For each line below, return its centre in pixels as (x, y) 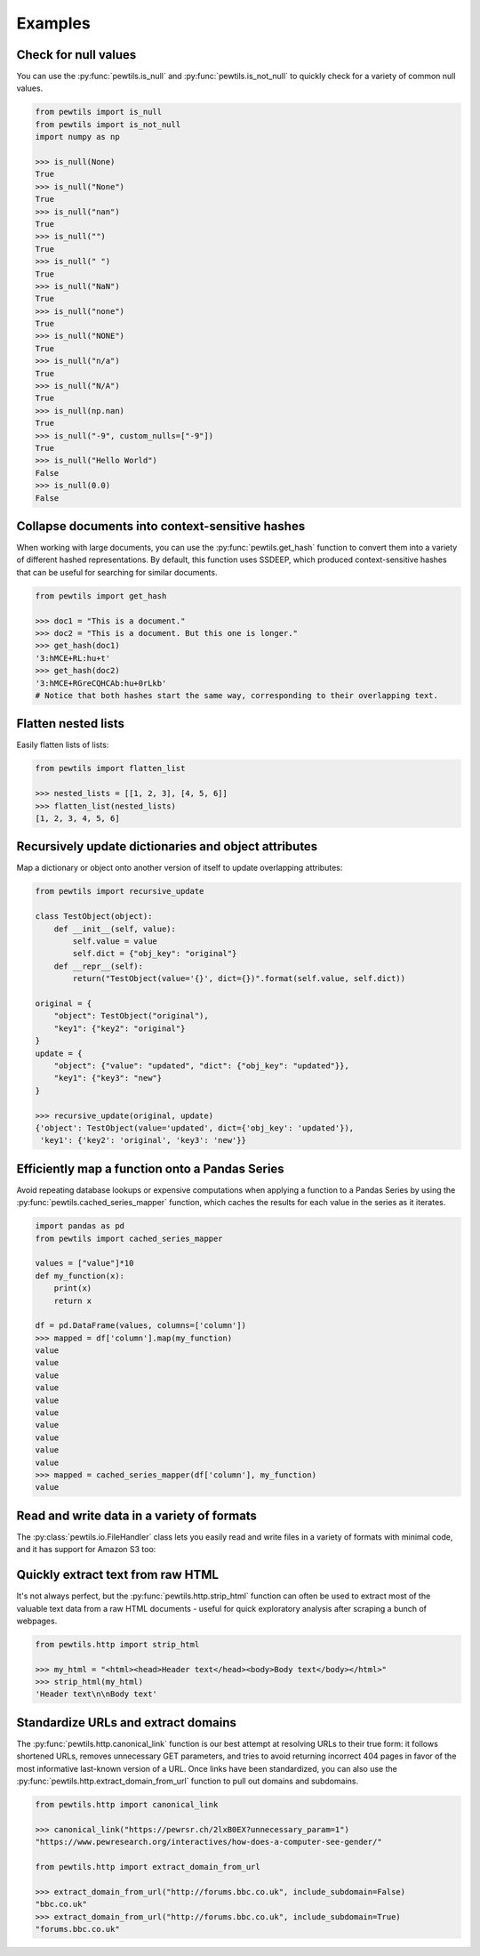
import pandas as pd (80, 1226)
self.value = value (115, 942)
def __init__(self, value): (115, 929)
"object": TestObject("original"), (131, 1016)
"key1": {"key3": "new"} (108, 1078)
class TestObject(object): (94, 917)
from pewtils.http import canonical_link (127, 1805)
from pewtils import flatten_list (110, 769)
